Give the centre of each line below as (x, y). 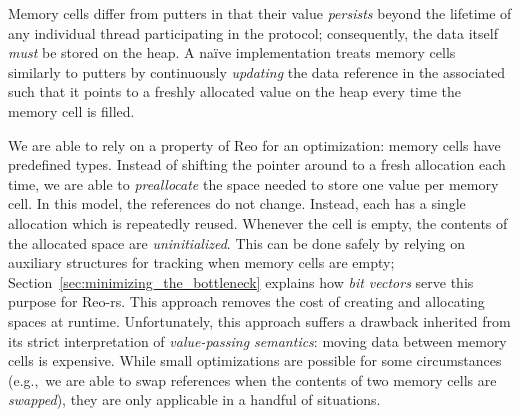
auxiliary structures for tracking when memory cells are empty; (201, 262)
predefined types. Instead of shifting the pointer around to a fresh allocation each (257, 164)
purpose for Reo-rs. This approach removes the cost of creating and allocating (246, 301)
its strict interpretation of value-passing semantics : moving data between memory (257, 340)
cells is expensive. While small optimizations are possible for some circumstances (255, 360)
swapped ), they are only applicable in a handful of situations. (194, 399)
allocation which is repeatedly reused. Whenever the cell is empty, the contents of (258, 222)
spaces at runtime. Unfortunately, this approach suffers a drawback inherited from (259, 320)
